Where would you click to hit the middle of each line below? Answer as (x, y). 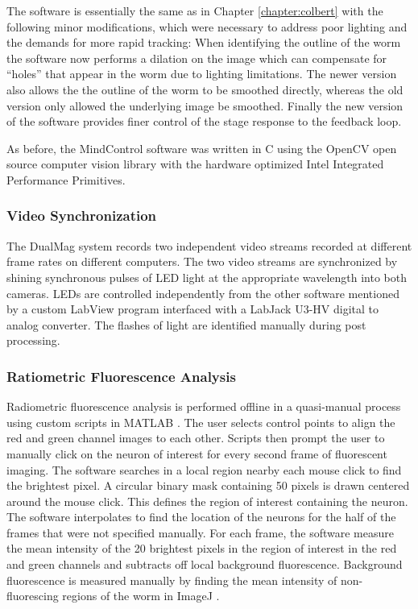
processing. (33, 340)
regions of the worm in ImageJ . (141, 596)
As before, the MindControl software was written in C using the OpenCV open (202, 148)
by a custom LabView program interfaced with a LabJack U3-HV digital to (192, 309)
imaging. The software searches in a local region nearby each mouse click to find (204, 469)
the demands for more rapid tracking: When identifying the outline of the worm (204, 42)
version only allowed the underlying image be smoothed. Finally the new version (205, 105)
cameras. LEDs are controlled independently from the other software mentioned (203, 293)
